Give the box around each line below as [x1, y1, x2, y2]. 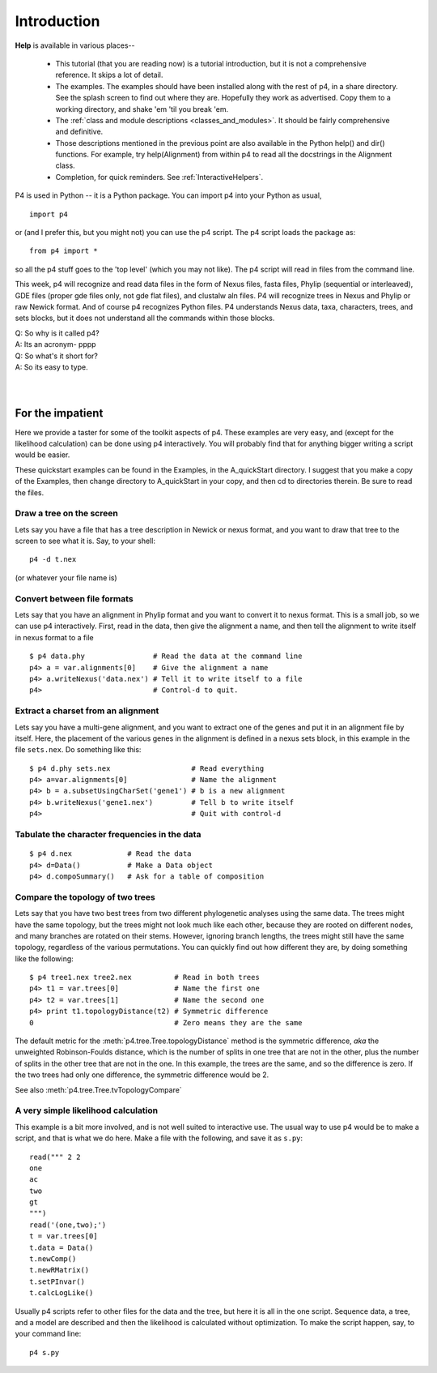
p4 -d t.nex [29, 555, 77, 564]
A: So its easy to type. [15, 361, 88, 372]
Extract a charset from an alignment [15, 705, 159, 716]
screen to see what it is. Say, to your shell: [15, 536, 155, 546]
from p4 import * [29, 246, 98, 255]
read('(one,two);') [29, 1220, 107, 1230]
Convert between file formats [15, 592, 134, 604]
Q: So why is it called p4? [15, 328, 100, 338]
